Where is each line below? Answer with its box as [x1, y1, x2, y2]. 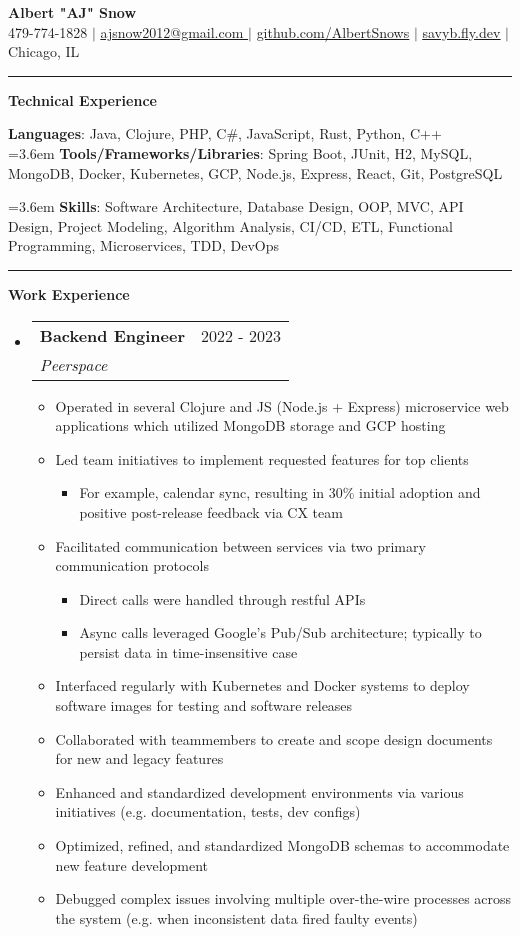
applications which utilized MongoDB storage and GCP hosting [55, 415, 446, 436]
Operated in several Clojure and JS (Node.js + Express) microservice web [55, 395, 509, 416]
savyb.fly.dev [422, 21, 501, 42]
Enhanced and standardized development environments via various [55, 781, 464, 802]
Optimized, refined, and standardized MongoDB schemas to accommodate [55, 835, 510, 856]
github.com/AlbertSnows [256, 21, 410, 42]
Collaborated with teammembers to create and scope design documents [55, 728, 493, 749]
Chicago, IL [8, 41, 80, 62]
